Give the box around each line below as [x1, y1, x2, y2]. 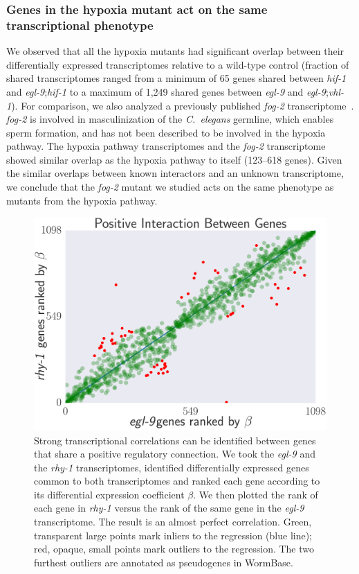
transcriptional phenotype [6, 16, 154, 33]
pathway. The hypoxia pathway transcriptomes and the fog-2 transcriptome [6, 139, 326, 153]
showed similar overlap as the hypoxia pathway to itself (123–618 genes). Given [6, 152, 342, 166]
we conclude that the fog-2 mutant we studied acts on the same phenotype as [6, 180, 334, 194]
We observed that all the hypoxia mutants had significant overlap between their [6, 44, 344, 58]
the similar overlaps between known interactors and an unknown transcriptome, [6, 166, 344, 180]
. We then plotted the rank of [193, 487, 318, 501]
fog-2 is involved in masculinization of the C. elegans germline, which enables [6, 112, 334, 126]
